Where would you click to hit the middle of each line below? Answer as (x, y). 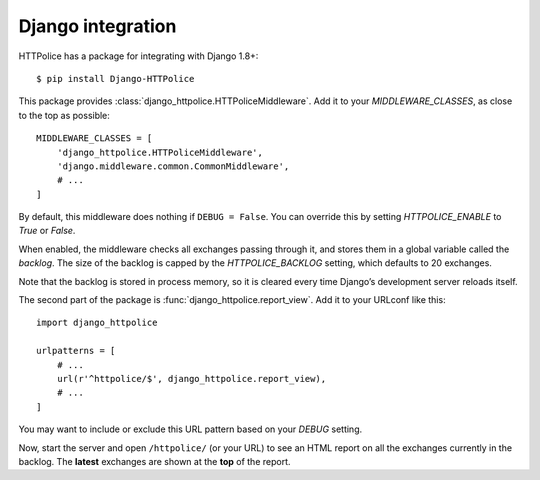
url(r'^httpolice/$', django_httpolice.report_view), (191, 378)
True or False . (47, 231)
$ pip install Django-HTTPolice (115, 78)
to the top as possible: (64, 115)
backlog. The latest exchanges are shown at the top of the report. (154, 461)
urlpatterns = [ (76, 351)
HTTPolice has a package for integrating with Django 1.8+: (138, 56)
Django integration (97, 26)
